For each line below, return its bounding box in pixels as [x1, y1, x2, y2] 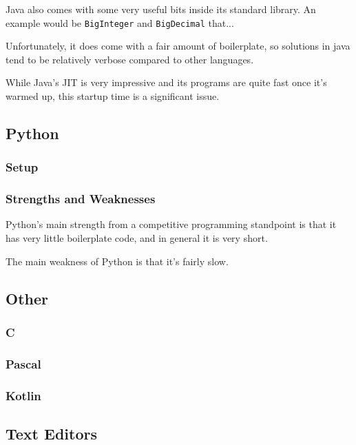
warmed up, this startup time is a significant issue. [6, 89, 220, 103]
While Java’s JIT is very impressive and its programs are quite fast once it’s [6, 75, 327, 90]
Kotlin [6, 386, 41, 404]
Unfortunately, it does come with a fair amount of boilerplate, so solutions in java [6, 39, 350, 53]
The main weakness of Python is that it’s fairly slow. [6, 253, 229, 268]
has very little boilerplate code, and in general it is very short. [6, 231, 268, 245]
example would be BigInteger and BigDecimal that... [6, 15, 234, 30]
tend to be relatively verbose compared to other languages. [6, 52, 254, 66]
